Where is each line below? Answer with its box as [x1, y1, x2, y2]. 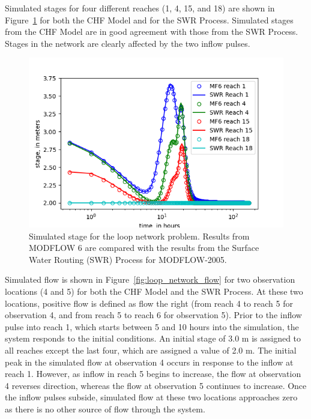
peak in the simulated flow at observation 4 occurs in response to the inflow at [5, 355, 294, 368]
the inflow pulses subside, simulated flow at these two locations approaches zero [5, 391, 298, 403]
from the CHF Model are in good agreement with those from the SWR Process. [5, 25, 298, 38]
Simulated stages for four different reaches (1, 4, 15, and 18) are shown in [5, 2, 275, 14]
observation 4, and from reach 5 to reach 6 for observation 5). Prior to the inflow [5, 309, 302, 321]
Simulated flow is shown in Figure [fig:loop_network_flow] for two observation [5, 273, 295, 286]
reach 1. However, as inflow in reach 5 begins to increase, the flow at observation [5, 367, 301, 380]
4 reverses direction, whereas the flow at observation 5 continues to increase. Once [5, 379, 307, 391]
